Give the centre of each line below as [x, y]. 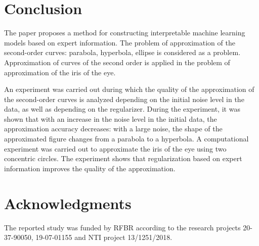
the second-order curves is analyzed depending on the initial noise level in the [124, 99]
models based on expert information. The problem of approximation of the [120, 42]
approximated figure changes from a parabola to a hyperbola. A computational [126, 139]
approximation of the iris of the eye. [60, 72]
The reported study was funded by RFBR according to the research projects [122, 227]
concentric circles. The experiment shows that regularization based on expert [123, 158]
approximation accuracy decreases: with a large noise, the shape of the [113, 129]
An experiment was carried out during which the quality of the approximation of [129, 89]
